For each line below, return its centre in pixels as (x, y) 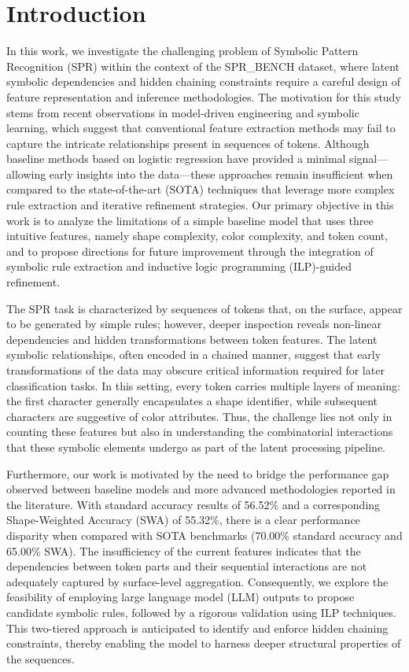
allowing (26, 174)
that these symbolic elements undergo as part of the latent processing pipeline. (196, 447)
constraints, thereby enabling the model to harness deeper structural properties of (204, 643)
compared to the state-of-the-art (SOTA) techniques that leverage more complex (201, 189)
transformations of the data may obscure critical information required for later (195, 370)
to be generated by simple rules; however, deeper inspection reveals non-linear (194, 324)
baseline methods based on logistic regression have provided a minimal (176, 159)
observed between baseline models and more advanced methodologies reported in (201, 489)
